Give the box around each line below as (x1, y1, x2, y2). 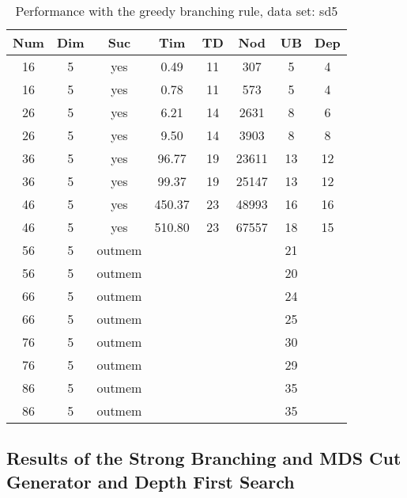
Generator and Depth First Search (6, 469, 295, 493)
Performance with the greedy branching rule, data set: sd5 (15, 2, 338, 20)
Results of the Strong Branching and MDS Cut (6, 446, 401, 470)
